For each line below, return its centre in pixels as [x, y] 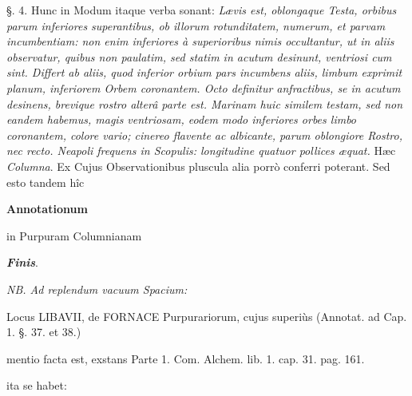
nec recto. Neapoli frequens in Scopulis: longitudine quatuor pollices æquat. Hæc [201, 150]
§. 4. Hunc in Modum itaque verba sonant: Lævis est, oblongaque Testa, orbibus [202, 10]
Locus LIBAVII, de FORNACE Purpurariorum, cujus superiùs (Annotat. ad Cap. [207, 316]
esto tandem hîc [46, 182]
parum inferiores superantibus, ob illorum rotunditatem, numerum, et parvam [196, 25]
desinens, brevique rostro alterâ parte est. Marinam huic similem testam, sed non [205, 103]
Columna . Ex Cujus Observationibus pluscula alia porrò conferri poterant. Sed [198, 166]
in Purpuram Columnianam [74, 235]
